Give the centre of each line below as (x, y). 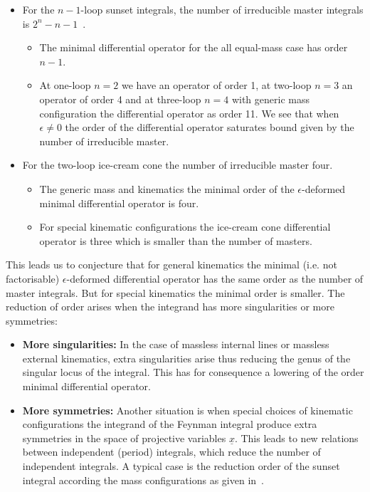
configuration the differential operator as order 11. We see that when (189, 113)
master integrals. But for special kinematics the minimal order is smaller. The (175, 292)
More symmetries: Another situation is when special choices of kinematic (187, 410)
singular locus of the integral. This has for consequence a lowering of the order (193, 372)
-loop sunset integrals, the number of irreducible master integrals (222, 9)
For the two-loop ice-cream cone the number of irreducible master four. (178, 165)
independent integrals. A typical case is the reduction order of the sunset (181, 466)
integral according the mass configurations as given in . (143, 480)
